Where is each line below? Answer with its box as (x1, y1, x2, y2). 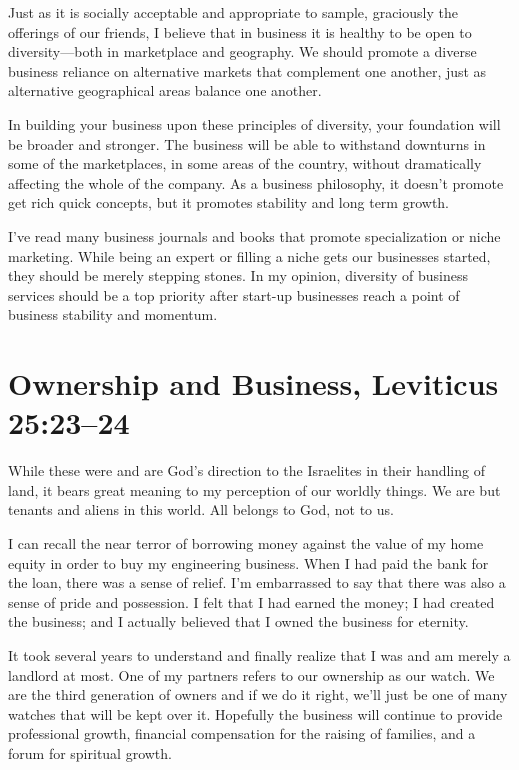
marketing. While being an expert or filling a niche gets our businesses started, (8, 245, 491, 266)
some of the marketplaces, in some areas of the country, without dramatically (8, 153, 482, 174)
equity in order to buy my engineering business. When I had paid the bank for (8, 552, 489, 573)
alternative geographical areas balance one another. (8, 80, 322, 101)
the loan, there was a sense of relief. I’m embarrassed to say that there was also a (8, 572, 506, 593)
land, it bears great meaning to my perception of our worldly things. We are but (8, 479, 501, 500)
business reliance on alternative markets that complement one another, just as (8, 60, 487, 81)
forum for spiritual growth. (8, 742, 172, 763)
